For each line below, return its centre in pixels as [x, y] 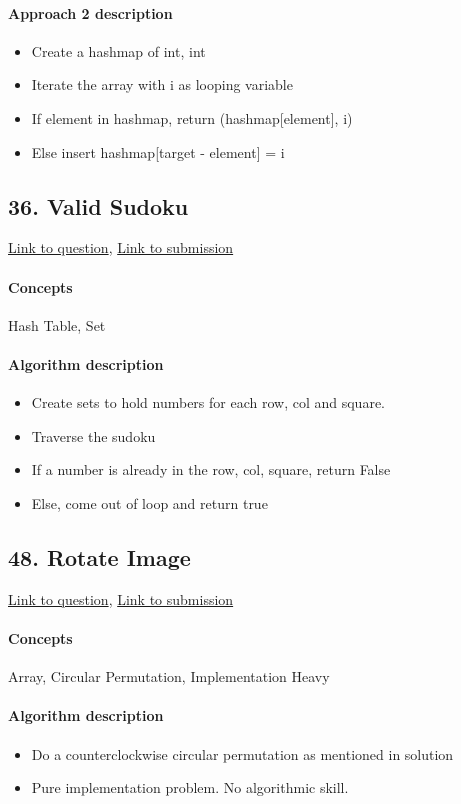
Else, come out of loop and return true [149, 502]
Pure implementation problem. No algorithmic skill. [190, 787]
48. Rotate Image [99, 556]
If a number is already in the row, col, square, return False [211, 469]
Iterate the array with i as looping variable [162, 84]
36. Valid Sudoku [98, 205]
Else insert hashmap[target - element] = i [158, 151]
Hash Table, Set [57, 324]
